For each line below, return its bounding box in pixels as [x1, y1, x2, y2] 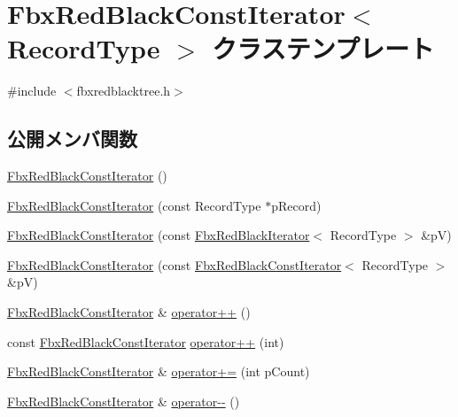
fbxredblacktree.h [76, 81, 171, 100]
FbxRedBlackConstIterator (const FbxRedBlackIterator [7, 226, 310, 244]
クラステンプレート [212, 30, 434, 66]
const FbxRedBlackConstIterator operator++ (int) [7, 332, 284, 351]
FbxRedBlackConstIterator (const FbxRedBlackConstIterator [7, 255, 342, 274]
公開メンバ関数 [7, 125, 137, 152]
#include [7, 81, 57, 100]
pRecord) [271, 196, 322, 214]
